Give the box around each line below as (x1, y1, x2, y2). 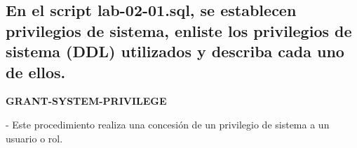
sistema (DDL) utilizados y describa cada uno (6, 40, 344, 62)
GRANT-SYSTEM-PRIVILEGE (6, 94, 167, 108)
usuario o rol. (6, 131, 63, 145)
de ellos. (6, 61, 66, 82)
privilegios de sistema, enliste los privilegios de (6, 20, 352, 41)
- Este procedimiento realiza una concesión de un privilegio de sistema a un (6, 117, 330, 131)
